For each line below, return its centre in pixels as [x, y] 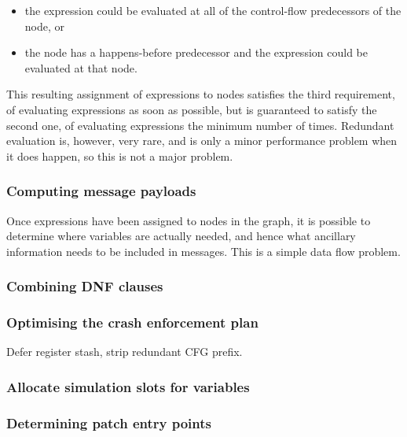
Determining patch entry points [109, 422]
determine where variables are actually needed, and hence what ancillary [181, 236]
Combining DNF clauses [85, 286]
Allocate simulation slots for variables [128, 386]
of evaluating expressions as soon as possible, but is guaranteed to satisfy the [192, 109]
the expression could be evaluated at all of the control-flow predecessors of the [213, 10]
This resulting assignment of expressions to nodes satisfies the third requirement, [201, 94]
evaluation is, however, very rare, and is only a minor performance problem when [202, 141]
